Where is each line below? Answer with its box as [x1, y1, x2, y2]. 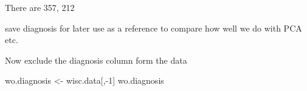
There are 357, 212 [5, 1, 75, 13]
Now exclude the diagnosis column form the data [5, 53, 187, 66]
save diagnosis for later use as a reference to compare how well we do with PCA [5, 21, 302, 34]
